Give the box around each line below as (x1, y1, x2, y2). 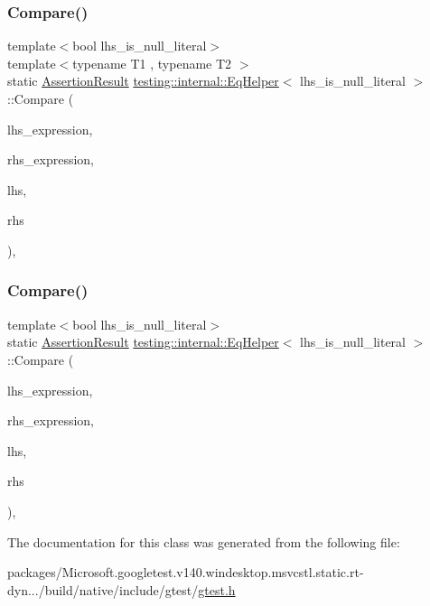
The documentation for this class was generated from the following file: (7, 532, 400, 551)
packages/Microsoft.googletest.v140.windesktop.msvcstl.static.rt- (7, 563, 364, 582)
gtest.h (198, 580, 236, 599)
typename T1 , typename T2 (72, 53, 232, 72)
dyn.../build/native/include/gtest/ (7, 580, 199, 599)
